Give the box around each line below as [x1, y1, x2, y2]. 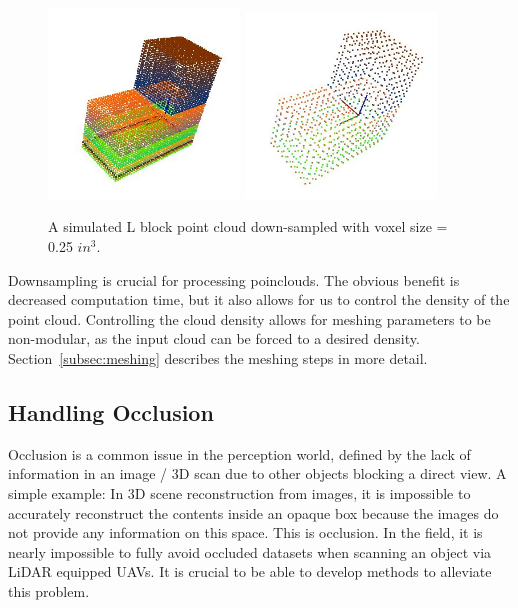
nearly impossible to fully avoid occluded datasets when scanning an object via [8, 541, 492, 562]
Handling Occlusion [8, 397, 214, 427]
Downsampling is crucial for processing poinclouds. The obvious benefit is [8, 269, 460, 290]
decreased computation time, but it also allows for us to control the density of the [8, 289, 510, 310]
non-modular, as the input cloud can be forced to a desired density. [8, 328, 420, 349]
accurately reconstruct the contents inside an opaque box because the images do [8, 502, 499, 523]
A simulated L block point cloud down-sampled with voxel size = [48, 216, 448, 237]
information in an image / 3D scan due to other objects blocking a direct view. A [8, 463, 507, 484]
